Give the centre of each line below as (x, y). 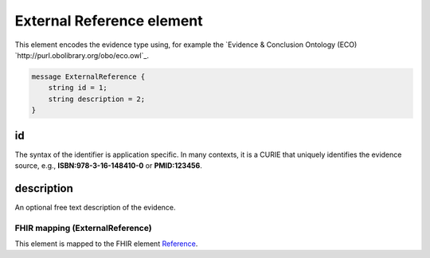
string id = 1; (78, 88)
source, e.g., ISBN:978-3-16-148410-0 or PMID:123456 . (108, 165)
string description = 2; (97, 99)
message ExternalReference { (88, 76)
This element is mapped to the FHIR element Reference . (106, 244)
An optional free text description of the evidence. (95, 207)
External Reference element (109, 21)
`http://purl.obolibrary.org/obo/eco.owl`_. (82, 55)
